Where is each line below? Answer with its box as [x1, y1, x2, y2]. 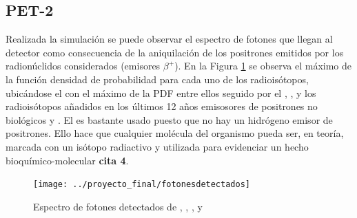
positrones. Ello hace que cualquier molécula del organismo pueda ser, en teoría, [6, 126, 344, 140]
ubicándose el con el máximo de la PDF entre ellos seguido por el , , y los [6, 85, 316, 100]
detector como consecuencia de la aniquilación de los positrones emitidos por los [6, 45, 344, 59]
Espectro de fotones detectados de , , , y [33, 199, 203, 213]
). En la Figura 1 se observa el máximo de [174, 58, 352, 73]
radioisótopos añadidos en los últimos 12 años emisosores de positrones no [6, 99, 318, 113]
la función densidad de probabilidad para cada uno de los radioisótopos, [6, 72, 309, 86]
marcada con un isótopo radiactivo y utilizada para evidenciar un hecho [6, 139, 309, 153]
